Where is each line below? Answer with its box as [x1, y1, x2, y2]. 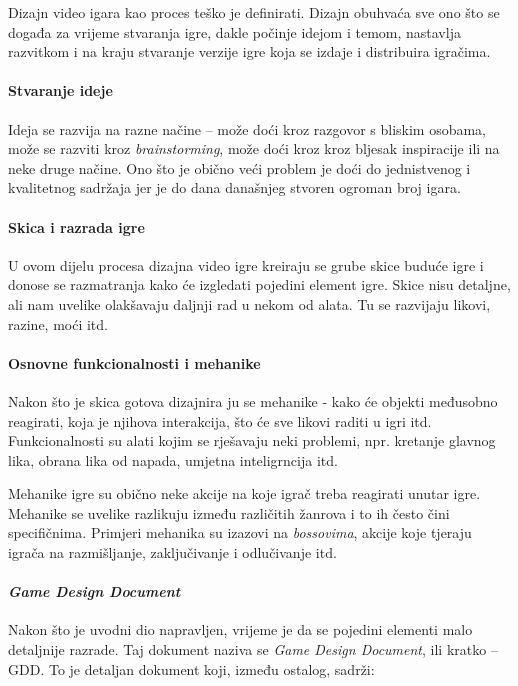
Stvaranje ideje [8, 80, 113, 101]
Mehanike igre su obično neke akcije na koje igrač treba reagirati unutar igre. [8, 483, 481, 504]
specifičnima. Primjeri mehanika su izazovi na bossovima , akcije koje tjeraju [8, 522, 472, 543]
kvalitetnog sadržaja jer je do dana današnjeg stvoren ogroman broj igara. [8, 177, 461, 198]
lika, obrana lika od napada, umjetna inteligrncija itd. [8, 449, 338, 470]
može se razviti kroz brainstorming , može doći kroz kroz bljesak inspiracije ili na [8, 138, 500, 159]
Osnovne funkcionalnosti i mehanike [8, 352, 261, 373]
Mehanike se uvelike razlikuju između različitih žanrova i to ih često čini [8, 502, 450, 523]
